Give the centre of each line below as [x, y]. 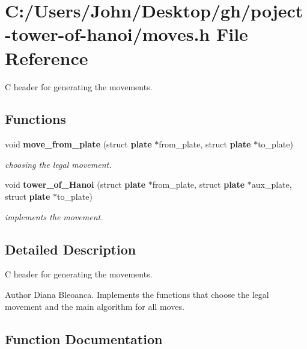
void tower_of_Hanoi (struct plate [75, 184]
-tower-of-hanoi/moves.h [108, 34]
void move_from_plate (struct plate [78, 144]
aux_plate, [272, 184]
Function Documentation [84, 338]
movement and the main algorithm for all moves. [95, 306]
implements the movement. [54, 216]
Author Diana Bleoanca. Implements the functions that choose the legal [137, 295]
